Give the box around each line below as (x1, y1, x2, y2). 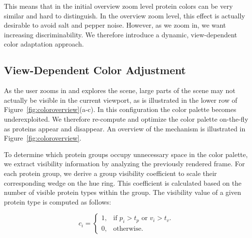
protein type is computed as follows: (4, 196, 111, 206)
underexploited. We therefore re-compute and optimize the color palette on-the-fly (4, 113, 249, 124)
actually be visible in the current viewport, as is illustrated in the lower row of (4, 95, 237, 105)
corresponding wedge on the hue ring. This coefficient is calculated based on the (4, 177, 242, 188)
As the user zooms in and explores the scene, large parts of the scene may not (4, 85, 235, 95)
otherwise (113, 225, 141, 233)
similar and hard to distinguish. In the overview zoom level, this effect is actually (4, 10, 245, 20)
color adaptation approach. (4, 39, 84, 49)
